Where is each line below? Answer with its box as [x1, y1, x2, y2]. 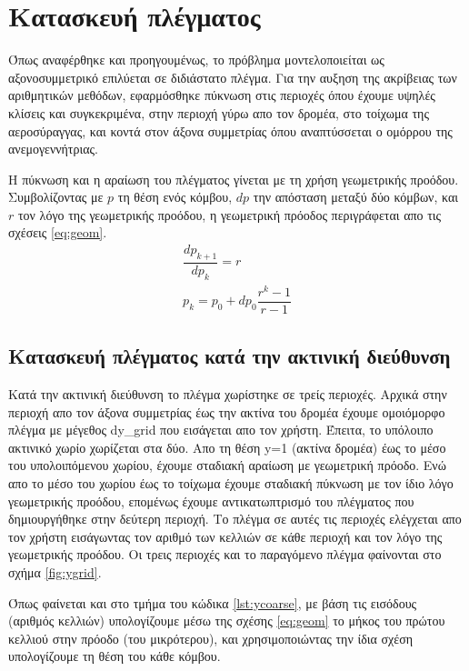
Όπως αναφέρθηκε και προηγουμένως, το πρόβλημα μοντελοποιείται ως [8, 50, 384, 69]
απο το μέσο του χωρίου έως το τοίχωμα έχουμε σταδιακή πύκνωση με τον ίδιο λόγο [8, 474, 454, 493]
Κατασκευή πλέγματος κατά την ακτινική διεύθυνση [8, 342, 451, 370]
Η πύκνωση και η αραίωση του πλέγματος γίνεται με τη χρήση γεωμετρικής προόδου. [8, 169, 459, 188]
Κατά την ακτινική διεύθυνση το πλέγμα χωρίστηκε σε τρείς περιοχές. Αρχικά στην [8, 385, 447, 404]
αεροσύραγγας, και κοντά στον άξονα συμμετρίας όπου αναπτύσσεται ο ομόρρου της [8, 121, 453, 140]
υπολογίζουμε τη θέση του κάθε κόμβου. [8, 646, 221, 666]
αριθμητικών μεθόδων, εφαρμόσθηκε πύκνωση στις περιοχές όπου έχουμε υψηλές [8, 85, 435, 105]
